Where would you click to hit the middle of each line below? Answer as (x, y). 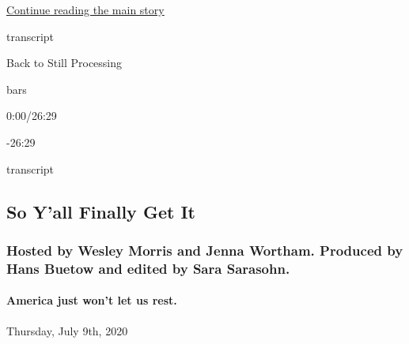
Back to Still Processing (64, 63)
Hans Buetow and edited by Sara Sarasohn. (148, 268)
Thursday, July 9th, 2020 (67, 330)
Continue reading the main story (85, 9)
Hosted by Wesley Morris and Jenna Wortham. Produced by (205, 250)
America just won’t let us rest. (92, 300)
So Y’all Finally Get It (101, 211)
